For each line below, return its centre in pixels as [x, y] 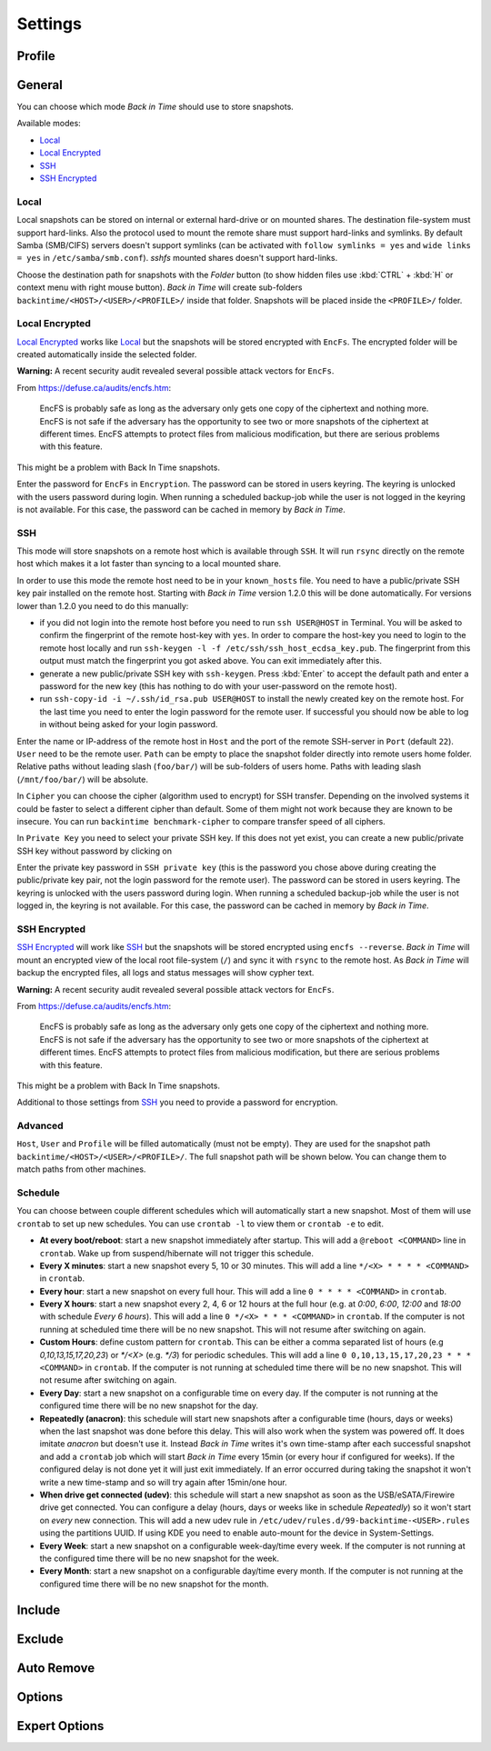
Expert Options [60, 1726]
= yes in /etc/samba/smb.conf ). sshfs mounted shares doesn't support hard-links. [177, 258]
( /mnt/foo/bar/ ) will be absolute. [83, 779]
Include [39, 1610]
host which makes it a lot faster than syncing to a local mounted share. [149, 564]
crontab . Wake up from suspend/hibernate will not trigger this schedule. [176, 1253]
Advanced [40, 1126]
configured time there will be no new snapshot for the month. [154, 1584]
